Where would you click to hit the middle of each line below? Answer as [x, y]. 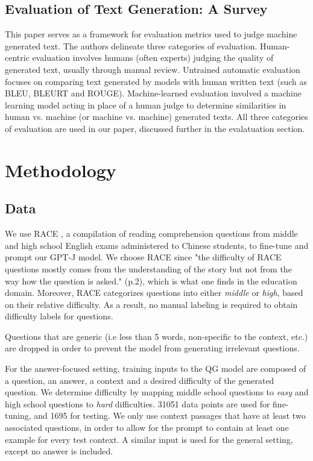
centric [17, 58]
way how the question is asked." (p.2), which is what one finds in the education [151, 281]
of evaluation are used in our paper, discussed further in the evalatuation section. [155, 128]
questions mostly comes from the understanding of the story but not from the [148, 268]
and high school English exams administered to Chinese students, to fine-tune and [157, 245]
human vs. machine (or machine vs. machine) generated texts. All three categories [156, 117]
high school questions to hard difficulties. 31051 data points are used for [138, 403]
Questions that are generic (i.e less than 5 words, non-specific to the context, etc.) [156, 336]
